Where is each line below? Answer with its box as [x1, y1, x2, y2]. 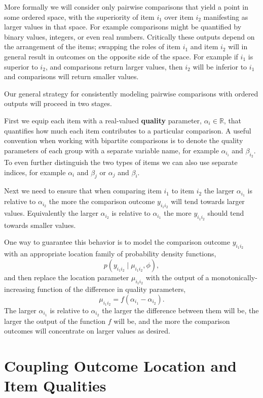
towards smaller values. [4, 219, 76, 230]
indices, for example [4, 167, 66, 177]
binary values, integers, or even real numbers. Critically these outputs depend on [4, 31, 255, 42]
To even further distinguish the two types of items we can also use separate [4, 156, 238, 167]
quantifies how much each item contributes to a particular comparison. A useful [4, 125, 251, 136]
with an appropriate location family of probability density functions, [4, 248, 216, 259]
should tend [207, 208, 244, 218]
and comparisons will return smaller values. [4, 71, 139, 82]
